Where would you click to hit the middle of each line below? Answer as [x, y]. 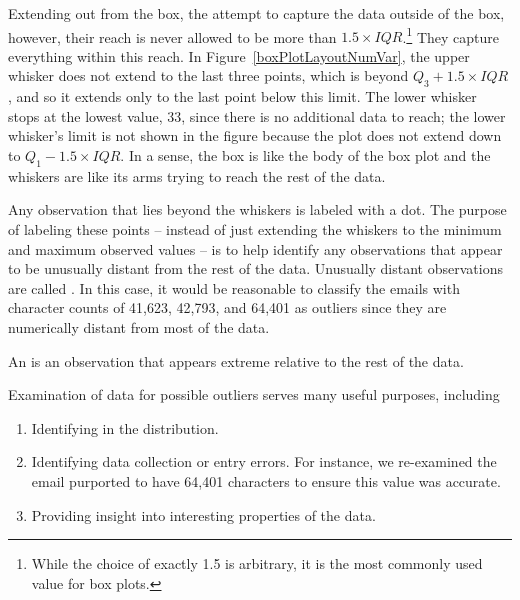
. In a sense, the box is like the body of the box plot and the [305, 155]
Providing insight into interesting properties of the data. [203, 514]
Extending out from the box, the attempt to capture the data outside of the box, [256, 13]
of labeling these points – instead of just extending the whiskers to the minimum [255, 229]
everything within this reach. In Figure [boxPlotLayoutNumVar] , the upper [239, 55]
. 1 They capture [450, 35]
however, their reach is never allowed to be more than [172, 36]
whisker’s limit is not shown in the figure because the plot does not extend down [255, 135]
